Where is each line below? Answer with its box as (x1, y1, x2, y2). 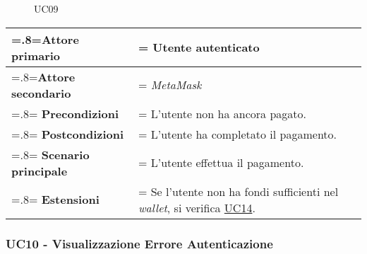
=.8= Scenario (11, 146, 90, 163)
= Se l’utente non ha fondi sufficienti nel (138, 183, 339, 200)
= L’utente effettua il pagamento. (138, 154, 304, 171)
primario (11, 47, 61, 64)
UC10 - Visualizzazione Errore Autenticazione (6, 234, 273, 252)
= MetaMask (138, 76, 202, 93)
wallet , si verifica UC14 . (138, 199, 255, 216)
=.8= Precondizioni (11, 105, 119, 122)
